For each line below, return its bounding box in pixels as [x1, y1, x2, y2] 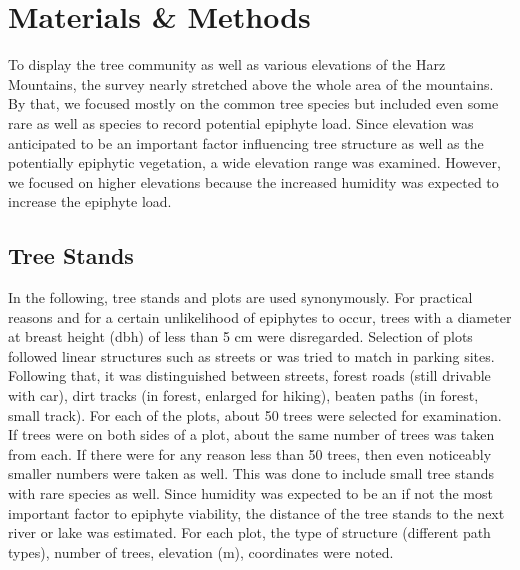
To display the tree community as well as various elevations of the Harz [8, 54, 446, 75]
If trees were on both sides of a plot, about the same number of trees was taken [8, 424, 495, 445]
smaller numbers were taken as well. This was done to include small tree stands [8, 463, 495, 484]
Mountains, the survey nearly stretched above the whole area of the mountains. [8, 73, 494, 94]
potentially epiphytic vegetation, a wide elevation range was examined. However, [8, 152, 501, 173]
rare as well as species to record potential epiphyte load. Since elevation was [8, 112, 474, 133]
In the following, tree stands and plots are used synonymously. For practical [8, 287, 473, 308]
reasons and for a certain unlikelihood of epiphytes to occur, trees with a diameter [8, 306, 512, 327]
